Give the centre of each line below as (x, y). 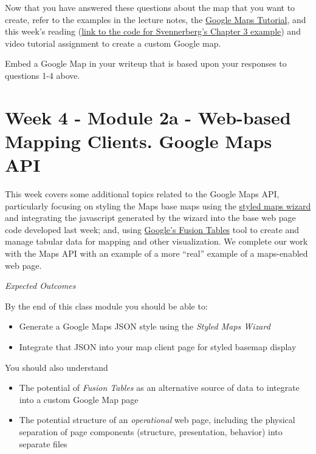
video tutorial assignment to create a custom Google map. (113, 43)
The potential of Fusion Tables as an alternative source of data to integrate (159, 388)
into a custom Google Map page (79, 399)
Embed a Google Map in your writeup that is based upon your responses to (146, 63)
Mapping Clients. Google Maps (139, 141)
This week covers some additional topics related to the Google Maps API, (142, 194)
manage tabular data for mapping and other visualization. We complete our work (156, 241)
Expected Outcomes (40, 286)
